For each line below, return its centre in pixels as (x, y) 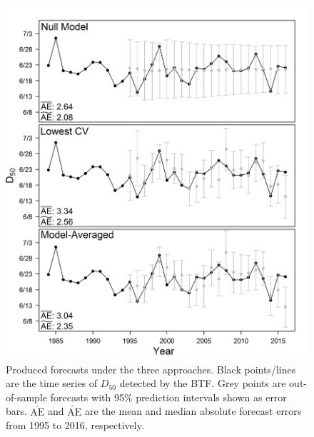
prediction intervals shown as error (211, 397)
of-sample (27, 397)
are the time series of (52, 383)
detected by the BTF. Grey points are (203, 383)
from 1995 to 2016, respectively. (75, 425)
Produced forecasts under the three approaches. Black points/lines (151, 369)
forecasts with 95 (87, 397)
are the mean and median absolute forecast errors (193, 411)
